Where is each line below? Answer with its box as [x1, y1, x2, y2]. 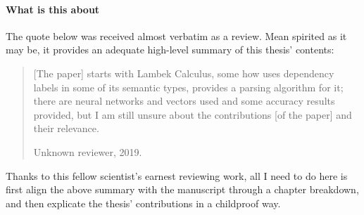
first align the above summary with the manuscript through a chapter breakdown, [6, 182, 359, 197]
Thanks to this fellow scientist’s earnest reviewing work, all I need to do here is [6, 168, 348, 183]
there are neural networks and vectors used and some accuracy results [33, 93, 335, 108]
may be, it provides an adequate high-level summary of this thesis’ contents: [6, 42, 334, 57]
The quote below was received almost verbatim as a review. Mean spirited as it [6, 28, 347, 43]
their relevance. [33, 121, 99, 136]
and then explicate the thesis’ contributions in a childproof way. [6, 195, 281, 210]
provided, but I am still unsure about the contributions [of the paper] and [33, 107, 352, 122]
